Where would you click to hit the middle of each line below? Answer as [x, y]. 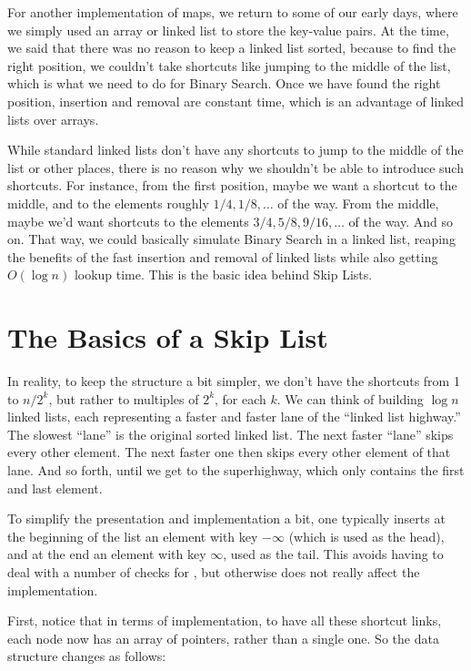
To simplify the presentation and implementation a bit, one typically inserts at [226, 518]
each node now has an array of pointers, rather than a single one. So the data [223, 638]
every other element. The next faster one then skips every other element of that [229, 452]
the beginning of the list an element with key [133, 536]
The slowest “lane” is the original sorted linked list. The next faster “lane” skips [230, 434]
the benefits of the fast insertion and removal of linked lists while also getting [223, 256]
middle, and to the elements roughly [108, 203]
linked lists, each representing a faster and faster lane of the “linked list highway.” [234, 417]
